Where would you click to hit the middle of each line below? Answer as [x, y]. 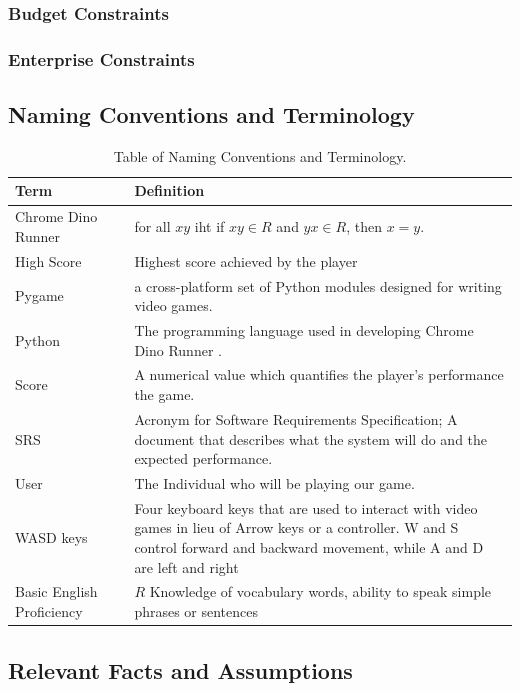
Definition [169, 190]
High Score [48, 260]
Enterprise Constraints [101, 58]
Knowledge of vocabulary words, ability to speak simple [320, 591]
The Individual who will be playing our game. [274, 482]
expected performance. [203, 458]
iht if [209, 226]
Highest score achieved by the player [246, 260]
